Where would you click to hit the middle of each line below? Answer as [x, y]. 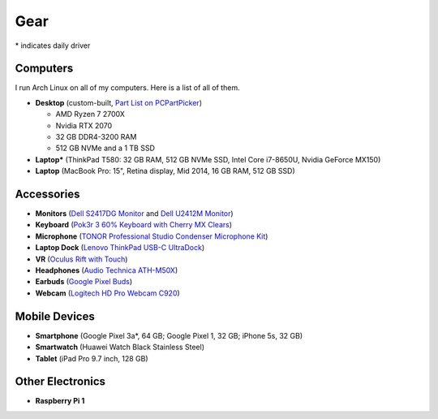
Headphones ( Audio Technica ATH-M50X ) [107, 270]
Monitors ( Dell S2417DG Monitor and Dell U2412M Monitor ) [135, 214]
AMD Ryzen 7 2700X [90, 114]
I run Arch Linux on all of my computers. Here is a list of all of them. [127, 88]
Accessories [47, 194]
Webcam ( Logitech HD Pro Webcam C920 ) [107, 293]
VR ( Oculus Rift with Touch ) [82, 259]
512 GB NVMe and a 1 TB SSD [105, 148]
